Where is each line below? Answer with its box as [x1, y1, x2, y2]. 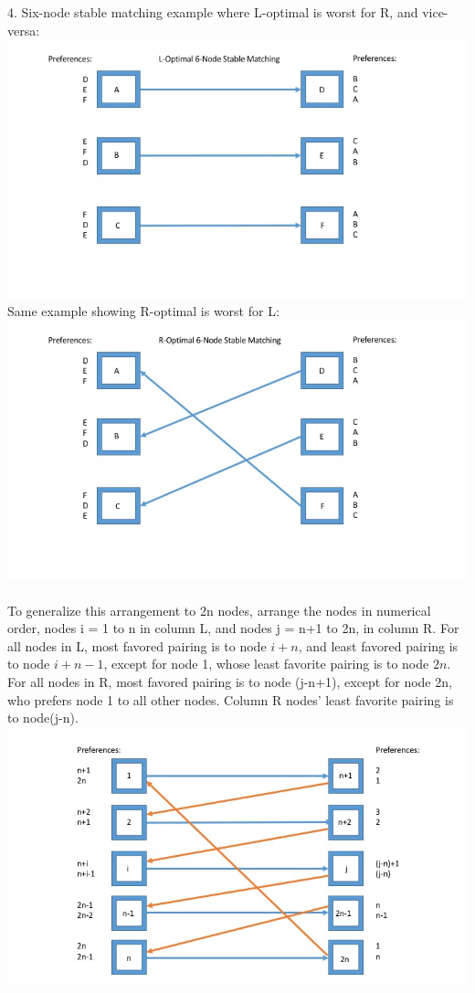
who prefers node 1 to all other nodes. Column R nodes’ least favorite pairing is [7, 690, 454, 709]
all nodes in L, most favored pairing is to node [7, 636, 267, 655]
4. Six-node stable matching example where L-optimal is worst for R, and [7, 3, 418, 21]
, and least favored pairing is [298, 636, 459, 655]
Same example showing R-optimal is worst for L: [7, 301, 280, 321]
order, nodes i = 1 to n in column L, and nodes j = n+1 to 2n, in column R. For [7, 618, 459, 638]
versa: [7, 20, 40, 39]
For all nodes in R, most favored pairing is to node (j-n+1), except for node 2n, [7, 671, 452, 691]
